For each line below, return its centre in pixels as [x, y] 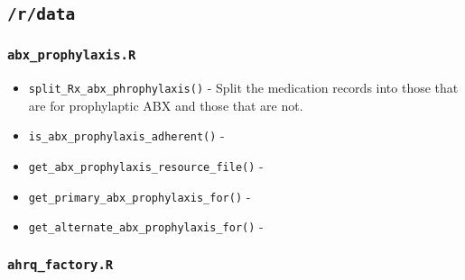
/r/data [42, 14]
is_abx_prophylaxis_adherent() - [126, 135]
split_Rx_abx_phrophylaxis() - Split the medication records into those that [243, 88]
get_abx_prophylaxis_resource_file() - [146, 166]
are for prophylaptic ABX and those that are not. [166, 105]
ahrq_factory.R [60, 264]
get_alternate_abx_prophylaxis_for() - [146, 226]
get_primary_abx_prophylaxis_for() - [139, 196]
